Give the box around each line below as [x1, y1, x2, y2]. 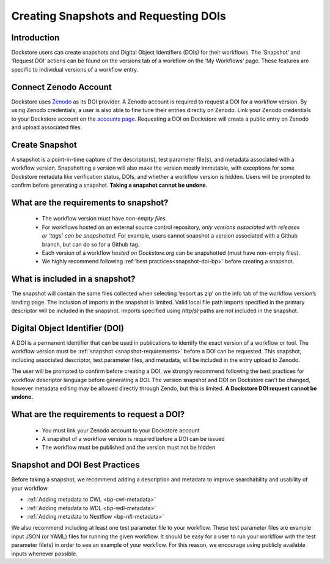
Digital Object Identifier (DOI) [11, 323, 125, 333]
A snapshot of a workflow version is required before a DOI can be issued [42, 435, 226, 443]
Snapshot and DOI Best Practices [11, 460, 140, 470]
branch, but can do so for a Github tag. [42, 241, 140, 248]
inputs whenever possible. [11, 550, 78, 557]
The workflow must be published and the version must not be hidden [42, 444, 216, 451]
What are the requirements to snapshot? [11, 197, 169, 208]
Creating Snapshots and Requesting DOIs [11, 9, 226, 23]
